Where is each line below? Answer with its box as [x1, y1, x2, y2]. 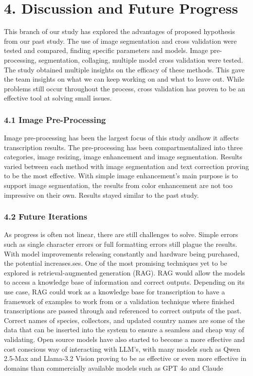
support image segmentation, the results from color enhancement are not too [4, 180, 233, 190]
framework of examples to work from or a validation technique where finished [4, 296, 235, 306]
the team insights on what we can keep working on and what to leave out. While [4, 74, 245, 84]
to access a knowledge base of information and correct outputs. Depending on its [4, 277, 245, 287]
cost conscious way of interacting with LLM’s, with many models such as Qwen [4, 343, 240, 354]
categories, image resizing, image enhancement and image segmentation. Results [4, 152, 242, 162]
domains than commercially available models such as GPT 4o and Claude [4, 362, 223, 373]
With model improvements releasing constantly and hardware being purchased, [4, 248, 239, 258]
